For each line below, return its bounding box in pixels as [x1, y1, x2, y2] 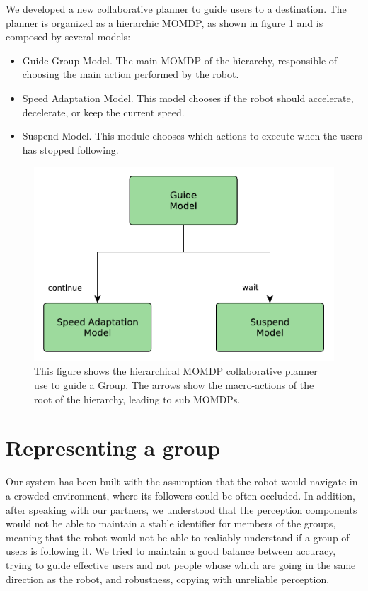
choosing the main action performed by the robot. [22, 67, 239, 81]
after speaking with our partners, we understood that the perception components [6, 502, 357, 517]
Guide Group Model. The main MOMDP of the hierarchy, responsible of [22, 52, 338, 67]
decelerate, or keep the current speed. [22, 104, 185, 119]
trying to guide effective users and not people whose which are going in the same [6, 557, 356, 572]
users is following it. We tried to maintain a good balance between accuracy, [6, 544, 336, 558]
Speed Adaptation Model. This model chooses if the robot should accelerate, [22, 90, 354, 105]
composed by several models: [6, 29, 131, 44]
